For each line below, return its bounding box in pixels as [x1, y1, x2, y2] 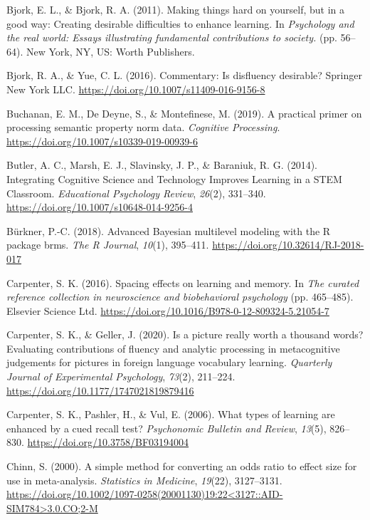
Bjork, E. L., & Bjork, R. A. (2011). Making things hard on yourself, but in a [6, 2, 345, 16]
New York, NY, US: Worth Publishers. [26, 43, 195, 58]
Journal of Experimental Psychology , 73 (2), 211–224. [6, 369, 236, 384]
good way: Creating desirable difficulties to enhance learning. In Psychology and [6, 16, 354, 31]
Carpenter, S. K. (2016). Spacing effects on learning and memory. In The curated [6, 275, 359, 290]
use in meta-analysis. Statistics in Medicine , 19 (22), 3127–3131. [6, 472, 282, 487]
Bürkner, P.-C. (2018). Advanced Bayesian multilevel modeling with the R [6, 223, 331, 238]
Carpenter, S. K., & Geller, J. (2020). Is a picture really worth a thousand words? [6, 327, 364, 342]
